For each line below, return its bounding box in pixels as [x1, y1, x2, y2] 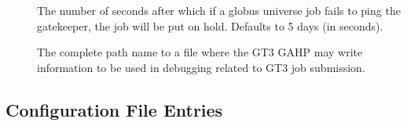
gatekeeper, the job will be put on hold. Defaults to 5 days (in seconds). [37, 17, 383, 34]
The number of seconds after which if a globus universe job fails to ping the [37, 2, 401, 18]
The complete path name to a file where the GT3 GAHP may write [37, 44, 363, 60]
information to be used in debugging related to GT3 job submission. [37, 59, 365, 75]
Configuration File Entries [5, 97, 223, 121]
